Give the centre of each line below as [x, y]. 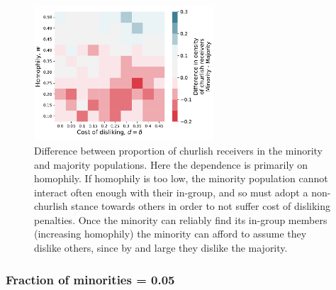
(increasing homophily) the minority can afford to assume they [170, 234]
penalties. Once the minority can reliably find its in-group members [181, 219]
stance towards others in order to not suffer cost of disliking [201, 206]
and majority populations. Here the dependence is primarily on [171, 164]
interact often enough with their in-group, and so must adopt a [171, 192]
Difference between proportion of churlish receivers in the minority [179, 150]
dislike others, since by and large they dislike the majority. [161, 248]
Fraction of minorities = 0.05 [90, 279]
